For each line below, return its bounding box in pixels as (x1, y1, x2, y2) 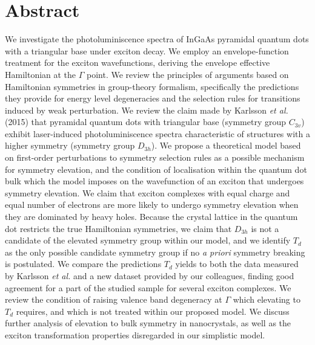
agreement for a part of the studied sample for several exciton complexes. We (5, 281, 291, 294)
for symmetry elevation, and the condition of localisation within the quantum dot (5, 163, 307, 175)
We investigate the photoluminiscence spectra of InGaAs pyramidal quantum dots (5, 33, 309, 45)
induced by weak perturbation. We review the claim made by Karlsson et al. (5, 103, 288, 116)
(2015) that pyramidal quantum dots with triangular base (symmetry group (5, 115, 287, 128)
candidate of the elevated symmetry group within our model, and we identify (5, 234, 291, 247)
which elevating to (233, 293, 300, 306)
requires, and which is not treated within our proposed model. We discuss (16, 305, 290, 317)
